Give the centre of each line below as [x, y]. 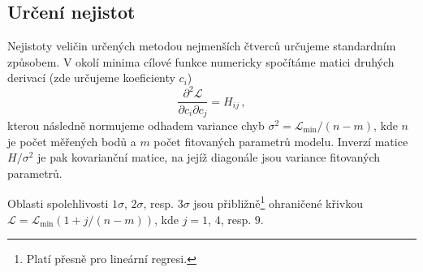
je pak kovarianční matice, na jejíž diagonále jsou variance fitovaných [209, 157]
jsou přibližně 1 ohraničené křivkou [278, 202]
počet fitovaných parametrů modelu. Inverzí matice [281, 141]
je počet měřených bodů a [72, 141]
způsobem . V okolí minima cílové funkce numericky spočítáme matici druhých [201, 61]
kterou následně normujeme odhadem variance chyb [136, 125]
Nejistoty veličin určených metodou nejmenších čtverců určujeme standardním [202, 46]
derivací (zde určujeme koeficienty [91, 78]
